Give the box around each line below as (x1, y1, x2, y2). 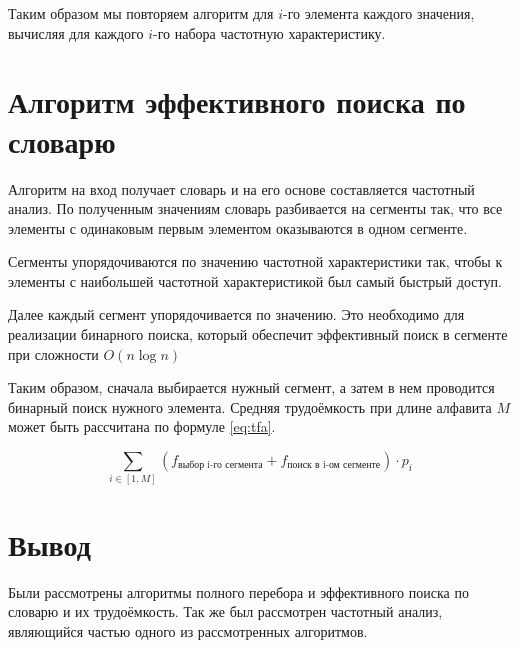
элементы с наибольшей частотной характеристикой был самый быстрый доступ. (8, 270, 502, 291)
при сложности (8, 343, 99, 364)
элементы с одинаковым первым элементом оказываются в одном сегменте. (8, 217, 468, 238)
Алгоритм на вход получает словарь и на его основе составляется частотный (8, 178, 475, 199)
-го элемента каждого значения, (282, 3, 475, 23)
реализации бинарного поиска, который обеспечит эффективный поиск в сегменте (8, 324, 508, 345)
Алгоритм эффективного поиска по (8, 81, 466, 122)
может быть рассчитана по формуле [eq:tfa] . (8, 416, 276, 437)
